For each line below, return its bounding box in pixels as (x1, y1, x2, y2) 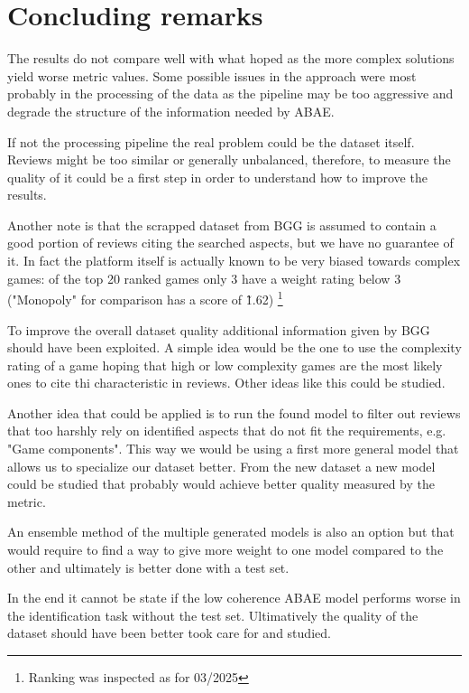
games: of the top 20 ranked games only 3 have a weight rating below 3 (7, 268, 401, 287)
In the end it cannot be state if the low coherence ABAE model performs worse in (7, 588, 461, 607)
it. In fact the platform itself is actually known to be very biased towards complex (7, 251, 461, 270)
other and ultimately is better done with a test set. (7, 557, 290, 576)
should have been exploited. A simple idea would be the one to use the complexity (7, 338, 462, 357)
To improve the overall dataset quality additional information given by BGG (7, 320, 430, 339)
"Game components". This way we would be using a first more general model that (7, 439, 459, 458)
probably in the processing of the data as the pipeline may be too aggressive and (7, 84, 454, 103)
